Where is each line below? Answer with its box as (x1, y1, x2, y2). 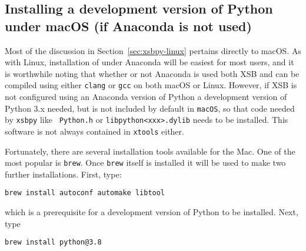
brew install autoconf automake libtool (5, 189, 165, 198)
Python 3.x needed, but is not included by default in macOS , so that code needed (5, 102, 295, 114)
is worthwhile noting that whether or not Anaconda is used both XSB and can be (5, 67, 300, 79)
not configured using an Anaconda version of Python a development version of (5, 91, 287, 103)
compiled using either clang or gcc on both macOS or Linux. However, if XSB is (5, 79, 297, 91)
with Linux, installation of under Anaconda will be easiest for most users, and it (5, 56, 294, 68)
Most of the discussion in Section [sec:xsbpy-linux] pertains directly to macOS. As (5, 44, 301, 56)
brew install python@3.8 (5, 238, 102, 247)
